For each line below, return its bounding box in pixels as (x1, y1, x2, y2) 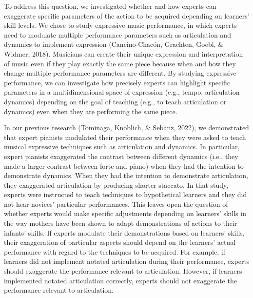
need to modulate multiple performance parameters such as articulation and (4, 29, 231, 40)
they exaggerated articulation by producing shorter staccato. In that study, (4, 179, 229, 190)
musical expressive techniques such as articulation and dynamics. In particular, (4, 141, 240, 152)
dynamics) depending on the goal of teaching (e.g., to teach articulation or (4, 96, 227, 106)
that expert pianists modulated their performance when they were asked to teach (4, 132, 246, 142)
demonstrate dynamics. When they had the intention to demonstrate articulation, (4, 170, 248, 180)
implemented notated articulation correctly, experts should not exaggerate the (4, 275, 237, 285)
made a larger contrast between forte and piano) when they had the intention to (4, 160, 244, 171)
